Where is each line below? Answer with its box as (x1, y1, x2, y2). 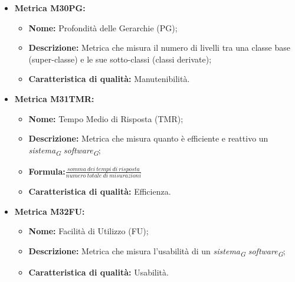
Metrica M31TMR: (14, 92, 94, 104)
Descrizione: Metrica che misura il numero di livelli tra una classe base (28, 41, 291, 54)
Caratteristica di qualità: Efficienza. (28, 185, 171, 198)
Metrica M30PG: (14, 2, 86, 14)
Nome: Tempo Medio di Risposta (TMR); (28, 112, 183, 124)
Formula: (28, 165, 65, 177)
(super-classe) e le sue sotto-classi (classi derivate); (28, 53, 212, 65)
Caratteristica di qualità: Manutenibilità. (28, 73, 190, 85)
